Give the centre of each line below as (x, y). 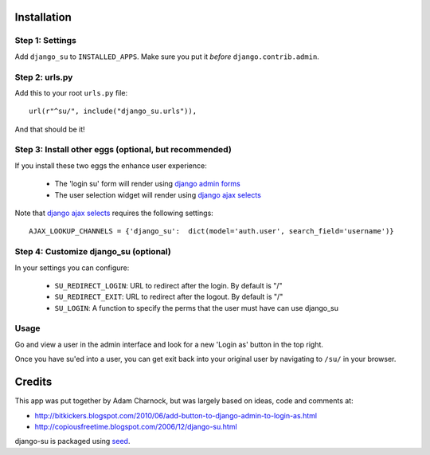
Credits (33, 382)
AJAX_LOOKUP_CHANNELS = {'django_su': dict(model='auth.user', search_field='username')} (211, 231)
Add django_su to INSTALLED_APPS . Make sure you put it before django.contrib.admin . (167, 57)
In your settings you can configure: (72, 268)
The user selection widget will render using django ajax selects (158, 194)
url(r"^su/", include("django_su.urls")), (113, 111)
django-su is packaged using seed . (72, 441)
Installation (43, 17)
